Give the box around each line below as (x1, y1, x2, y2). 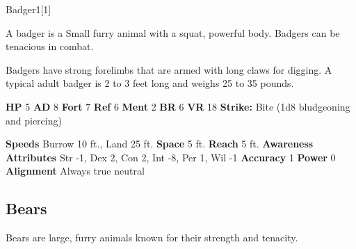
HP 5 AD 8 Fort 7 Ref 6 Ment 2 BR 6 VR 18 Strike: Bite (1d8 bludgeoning (6, 99, 350, 113)
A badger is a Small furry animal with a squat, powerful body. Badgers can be (6, 25, 340, 40)
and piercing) (6, 113, 62, 127)
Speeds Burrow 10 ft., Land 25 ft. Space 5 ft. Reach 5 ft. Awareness (6, 136, 314, 151)
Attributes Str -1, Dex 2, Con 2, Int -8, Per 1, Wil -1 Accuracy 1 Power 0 (6, 150, 336, 164)
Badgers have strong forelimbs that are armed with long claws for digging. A (6, 62, 332, 77)
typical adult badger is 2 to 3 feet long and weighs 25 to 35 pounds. (6, 76, 294, 90)
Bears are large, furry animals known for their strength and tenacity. (6, 230, 298, 245)
